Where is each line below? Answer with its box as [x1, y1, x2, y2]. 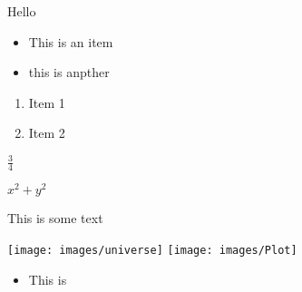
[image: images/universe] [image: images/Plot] [7, 243, 297, 257]
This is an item [28, 32, 113, 51]
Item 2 [28, 123, 65, 142]
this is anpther [28, 63, 110, 82]
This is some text [7, 209, 103, 228]
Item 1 [28, 92, 65, 112]
